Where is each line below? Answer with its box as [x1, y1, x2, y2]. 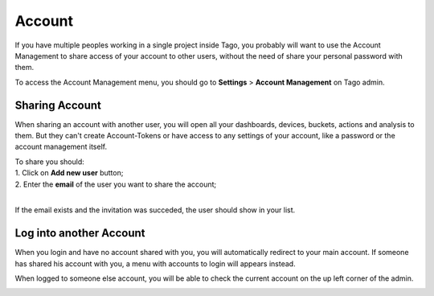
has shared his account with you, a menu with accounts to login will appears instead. [14, 258, 297, 269]
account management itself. [14, 142, 108, 152]
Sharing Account [14, 98, 102, 112]
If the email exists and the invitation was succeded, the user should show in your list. [14, 205, 296, 215]
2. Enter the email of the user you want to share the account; [14, 179, 217, 189]
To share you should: [14, 157, 84, 166]
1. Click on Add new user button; [14, 168, 124, 178]
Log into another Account [14, 226, 145, 240]
